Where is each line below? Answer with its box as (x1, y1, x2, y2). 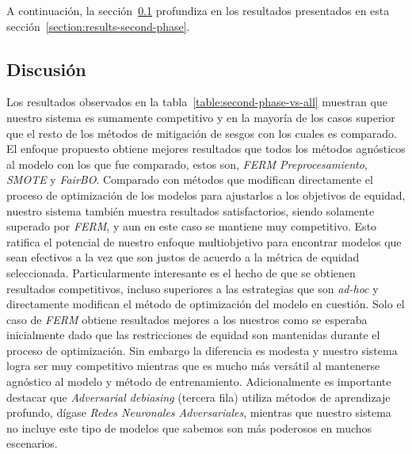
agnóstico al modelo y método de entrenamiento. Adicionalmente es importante (6, 373, 391, 390)
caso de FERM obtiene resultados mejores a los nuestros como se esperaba (6, 311, 368, 327)
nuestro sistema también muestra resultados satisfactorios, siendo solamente (6, 202, 375, 219)
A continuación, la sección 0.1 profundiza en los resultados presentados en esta (6, 2, 390, 18)
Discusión (6, 56, 86, 81)
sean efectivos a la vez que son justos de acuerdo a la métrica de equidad (6, 249, 360, 265)
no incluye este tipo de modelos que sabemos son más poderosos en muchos (6, 419, 372, 436)
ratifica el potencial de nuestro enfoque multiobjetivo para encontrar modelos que (6, 233, 402, 250)
